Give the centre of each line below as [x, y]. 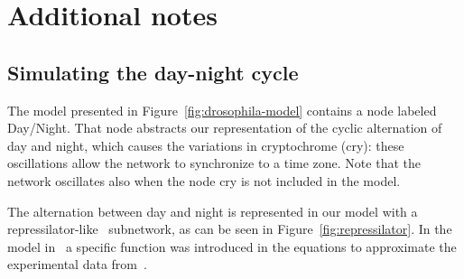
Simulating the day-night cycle [153, 72]
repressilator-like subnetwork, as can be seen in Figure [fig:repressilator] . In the [230, 229]
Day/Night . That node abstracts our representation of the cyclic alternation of [225, 128]
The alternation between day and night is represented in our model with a [213, 211]
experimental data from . [77, 264]
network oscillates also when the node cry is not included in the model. [204, 180]
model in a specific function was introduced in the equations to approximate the [232, 246]
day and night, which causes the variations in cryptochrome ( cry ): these [206, 145]
